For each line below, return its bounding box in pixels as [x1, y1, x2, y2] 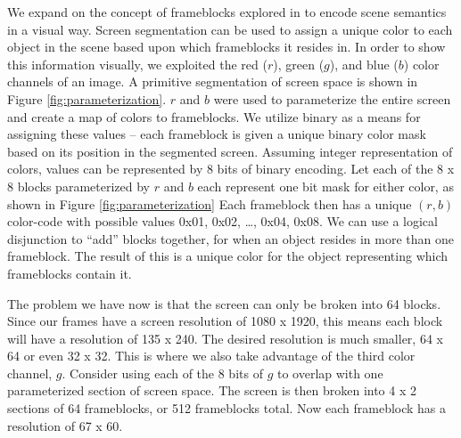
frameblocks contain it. [7, 264, 132, 282]
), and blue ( [329, 54, 399, 73]
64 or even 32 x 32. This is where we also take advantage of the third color [7, 346, 416, 365]
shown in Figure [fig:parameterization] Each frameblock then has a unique [7, 194, 412, 213]
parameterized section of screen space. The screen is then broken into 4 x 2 [7, 381, 417, 400]
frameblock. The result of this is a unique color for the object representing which [7, 247, 449, 265]
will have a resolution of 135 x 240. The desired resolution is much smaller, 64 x [7, 328, 443, 347]
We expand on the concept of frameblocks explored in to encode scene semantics [7, 3, 447, 20]
